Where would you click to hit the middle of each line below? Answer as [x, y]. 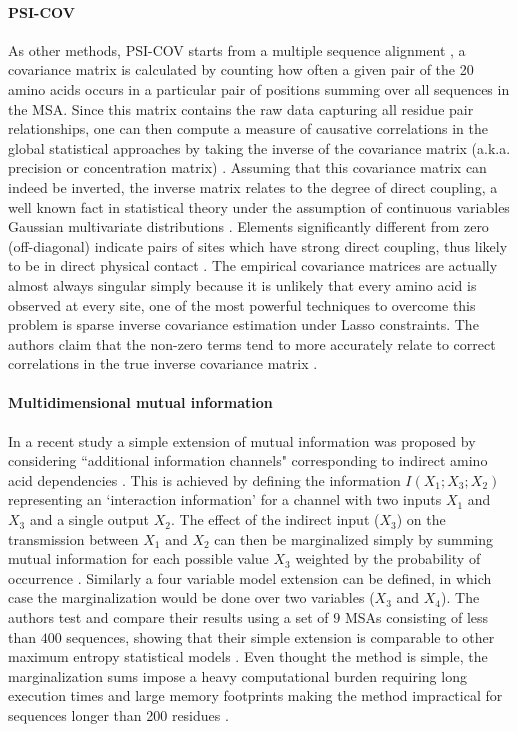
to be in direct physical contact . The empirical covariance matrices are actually [253, 265]
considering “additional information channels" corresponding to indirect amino [248, 460]
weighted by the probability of [388, 558]
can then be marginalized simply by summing [353, 538]
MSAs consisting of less [416, 617]
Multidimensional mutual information [140, 402]
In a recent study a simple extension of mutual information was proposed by [242, 440]
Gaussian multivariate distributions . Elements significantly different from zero [248, 226]
